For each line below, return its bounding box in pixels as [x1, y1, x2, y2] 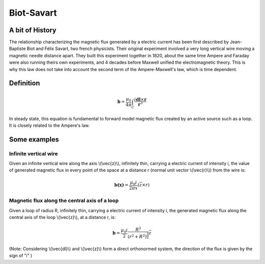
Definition [9, 79, 40, 88]
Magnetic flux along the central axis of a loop [9, 197, 119, 204]
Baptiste [9, 46, 26, 51]
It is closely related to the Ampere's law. [9, 122, 90, 128]
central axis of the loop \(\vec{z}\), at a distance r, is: [9, 214, 116, 220]
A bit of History [9, 26, 56, 34]
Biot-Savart [9, 7, 57, 18]
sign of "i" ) [9, 253, 32, 259]
